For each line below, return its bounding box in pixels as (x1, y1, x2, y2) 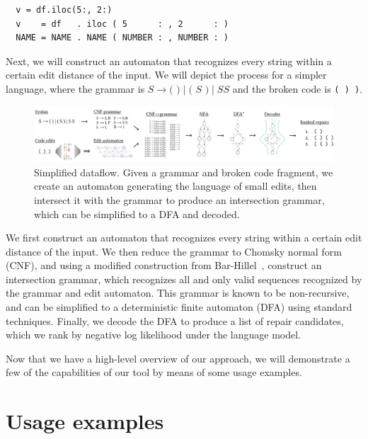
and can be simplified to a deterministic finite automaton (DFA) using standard (6, 300, 352, 314)
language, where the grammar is (6, 81, 145, 96)
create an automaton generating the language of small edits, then (34, 178, 317, 193)
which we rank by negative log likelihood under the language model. (6, 327, 301, 342)
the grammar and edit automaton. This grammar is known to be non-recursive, (6, 285, 350, 300)
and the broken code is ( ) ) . (232, 81, 363, 96)
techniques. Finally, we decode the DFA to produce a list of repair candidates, (6, 313, 344, 328)
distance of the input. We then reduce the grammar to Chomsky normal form (6, 244, 342, 258)
